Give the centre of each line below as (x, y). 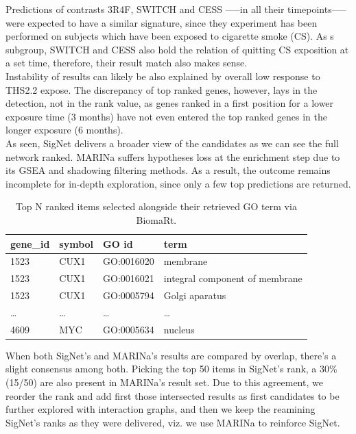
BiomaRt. (156, 219)
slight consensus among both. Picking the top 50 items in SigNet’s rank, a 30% (171, 369)
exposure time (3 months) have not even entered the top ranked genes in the (166, 116)
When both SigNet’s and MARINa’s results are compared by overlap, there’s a (171, 355)
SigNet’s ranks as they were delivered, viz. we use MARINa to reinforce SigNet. (173, 422)
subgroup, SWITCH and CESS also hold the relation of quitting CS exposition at (177, 49)
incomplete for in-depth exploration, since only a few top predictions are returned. (178, 183)
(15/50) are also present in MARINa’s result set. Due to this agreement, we (164, 382)
